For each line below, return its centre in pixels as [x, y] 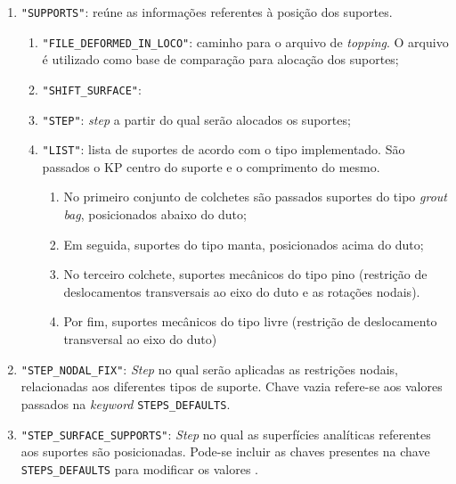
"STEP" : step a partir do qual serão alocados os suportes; [196, 119]
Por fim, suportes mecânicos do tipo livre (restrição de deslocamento [250, 321]
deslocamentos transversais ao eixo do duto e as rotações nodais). [242, 291]
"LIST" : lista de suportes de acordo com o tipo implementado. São [224, 149]
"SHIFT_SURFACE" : [92, 89]
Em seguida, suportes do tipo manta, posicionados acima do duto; [244, 244]
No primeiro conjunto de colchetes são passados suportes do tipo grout [255, 197]
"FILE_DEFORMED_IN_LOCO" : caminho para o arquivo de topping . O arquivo [245, 41]
